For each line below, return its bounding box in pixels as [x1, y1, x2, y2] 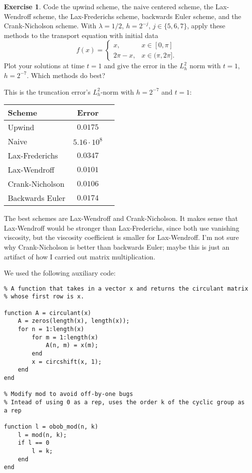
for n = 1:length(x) [18, 326, 84, 333]
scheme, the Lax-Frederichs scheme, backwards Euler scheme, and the [33, 11, 241, 21]
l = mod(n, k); [18, 431, 67, 438]
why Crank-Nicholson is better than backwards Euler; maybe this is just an [4, 241, 230, 252]
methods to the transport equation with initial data [4, 30, 158, 40]
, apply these [187, 20, 225, 31]
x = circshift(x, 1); [32, 358, 102, 365]
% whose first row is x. [4, 293, 84, 300]
